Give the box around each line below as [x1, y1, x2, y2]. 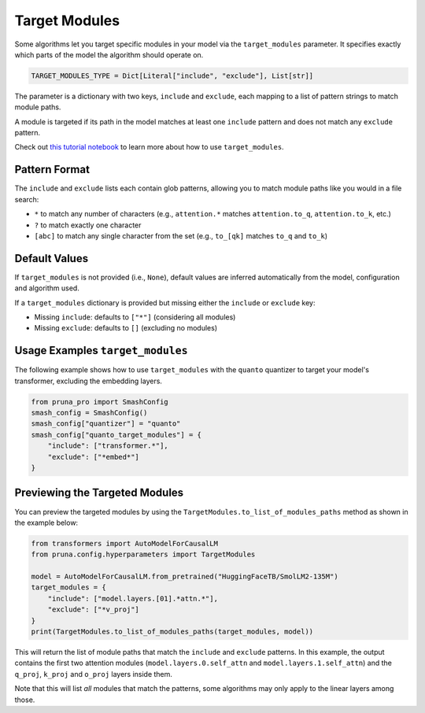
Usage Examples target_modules [14, 344, 188, 357]
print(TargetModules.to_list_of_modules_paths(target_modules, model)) [31, 627, 314, 637]
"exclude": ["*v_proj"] [47, 605, 139, 614]
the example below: [14, 518, 79, 527]
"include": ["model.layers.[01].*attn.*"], [47, 594, 218, 603]
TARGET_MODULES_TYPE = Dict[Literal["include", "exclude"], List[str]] [31, 71, 314, 80]
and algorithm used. [14, 283, 80, 293]
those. [14, 695, 35, 704]
